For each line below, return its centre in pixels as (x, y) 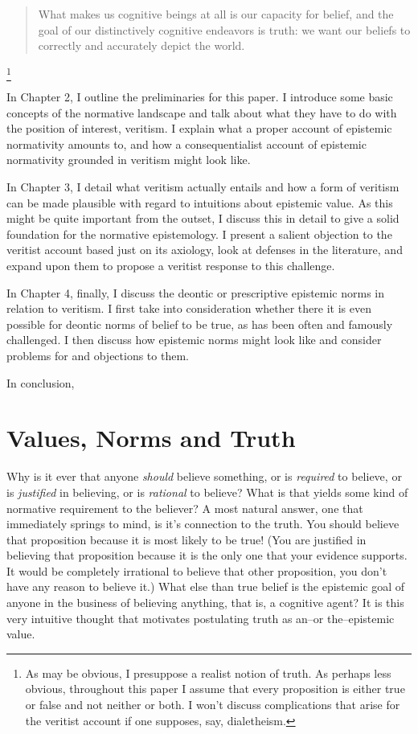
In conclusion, (41, 382)
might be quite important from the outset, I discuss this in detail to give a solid (203, 218)
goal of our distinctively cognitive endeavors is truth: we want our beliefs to (224, 29)
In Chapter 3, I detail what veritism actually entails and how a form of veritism (203, 187)
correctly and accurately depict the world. (141, 45)
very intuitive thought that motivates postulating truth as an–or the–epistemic (201, 618)
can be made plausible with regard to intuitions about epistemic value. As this (200, 202)
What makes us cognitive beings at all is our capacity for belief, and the (216, 14)
